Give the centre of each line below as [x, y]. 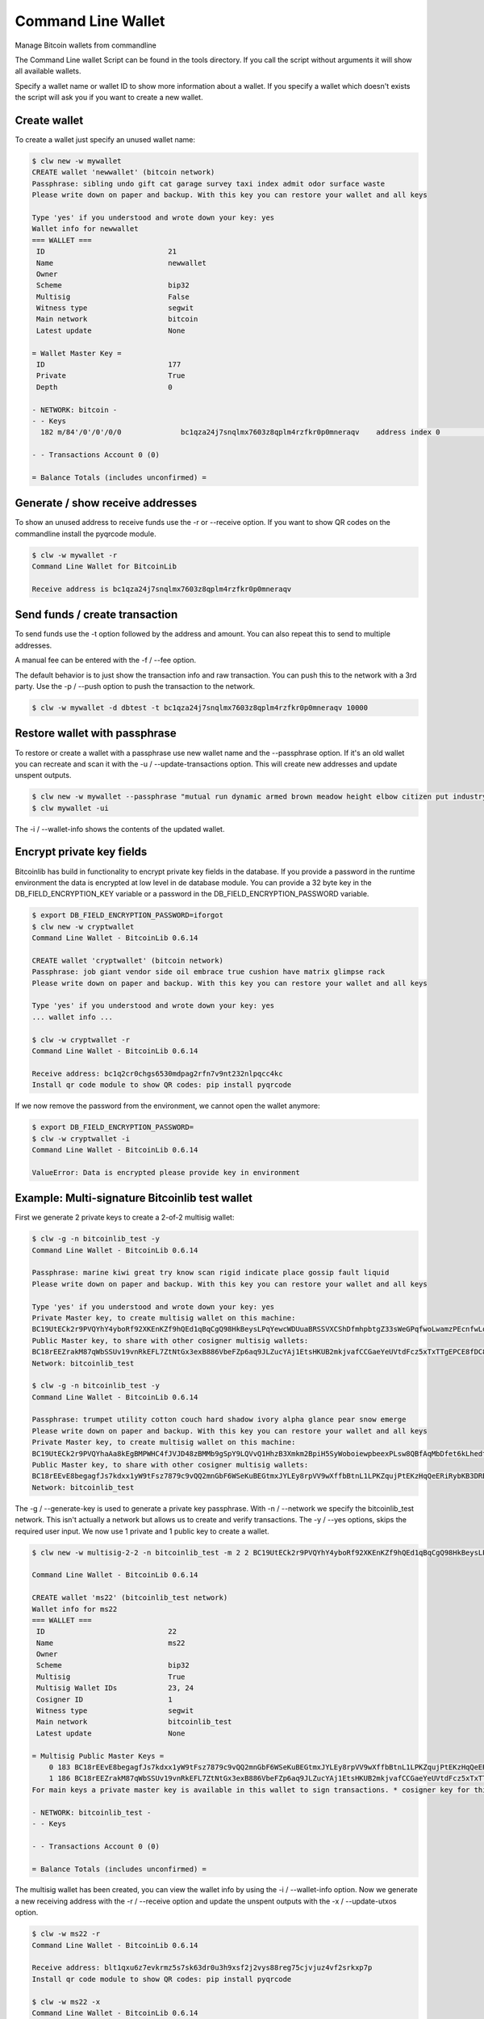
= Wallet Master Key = [77, 353]
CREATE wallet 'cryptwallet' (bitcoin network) [127, 960]
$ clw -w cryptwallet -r [81, 1039]
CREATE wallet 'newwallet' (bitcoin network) [123, 172]
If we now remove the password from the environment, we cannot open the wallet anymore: [167, 1106]
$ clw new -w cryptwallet [83, 926]
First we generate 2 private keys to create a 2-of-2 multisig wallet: [125, 1217]
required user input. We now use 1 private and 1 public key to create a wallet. [142, 1531]
